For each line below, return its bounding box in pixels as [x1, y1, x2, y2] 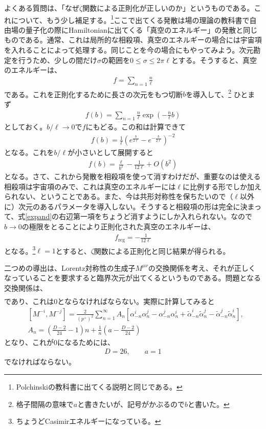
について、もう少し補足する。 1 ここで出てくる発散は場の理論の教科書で [11, 13, 250, 25]
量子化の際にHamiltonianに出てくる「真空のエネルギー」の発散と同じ [25, 24, 258, 35]
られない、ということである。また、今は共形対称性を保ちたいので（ [4, 191, 233, 202]
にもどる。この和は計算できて [85, 121, 186, 132]
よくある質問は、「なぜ [4, 3, 79, 13]
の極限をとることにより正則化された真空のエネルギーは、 [21, 221, 215, 232]
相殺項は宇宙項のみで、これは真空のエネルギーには [4, 181, 176, 191]
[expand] [25, 211, 52, 222]
